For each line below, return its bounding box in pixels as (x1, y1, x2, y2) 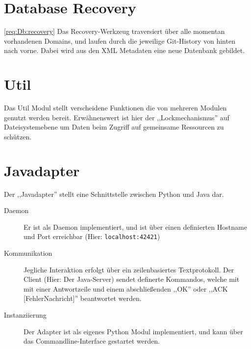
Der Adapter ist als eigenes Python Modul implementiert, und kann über (24, 326, 243, 336)
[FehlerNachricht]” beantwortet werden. (24, 293, 142, 303)
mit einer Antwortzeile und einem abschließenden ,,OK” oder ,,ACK (24, 283, 228, 294)
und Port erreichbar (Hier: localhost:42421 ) (24, 231, 160, 242)
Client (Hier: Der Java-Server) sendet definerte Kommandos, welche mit (24, 274, 240, 284)
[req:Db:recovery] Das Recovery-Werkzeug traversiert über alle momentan (4, 26, 225, 36)
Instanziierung (4, 309, 47, 320)
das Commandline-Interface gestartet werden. (24, 336, 160, 346)
